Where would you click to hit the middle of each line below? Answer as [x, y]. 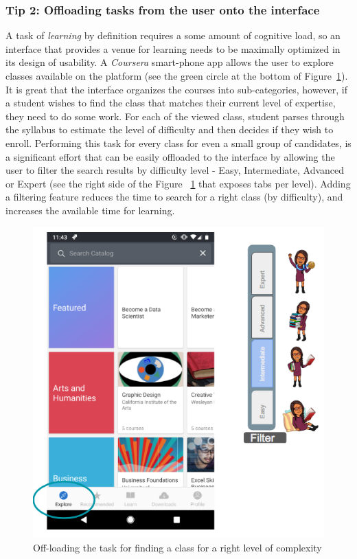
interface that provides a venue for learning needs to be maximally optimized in [173, 48]
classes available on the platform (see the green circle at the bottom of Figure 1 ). [177, 76]
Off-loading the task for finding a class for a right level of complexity [177, 547]
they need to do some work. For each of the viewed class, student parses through [175, 116]
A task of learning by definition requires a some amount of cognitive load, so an [173, 35]
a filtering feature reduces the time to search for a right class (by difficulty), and [174, 197]
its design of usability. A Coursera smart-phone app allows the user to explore [170, 62]
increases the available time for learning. [90, 210]
